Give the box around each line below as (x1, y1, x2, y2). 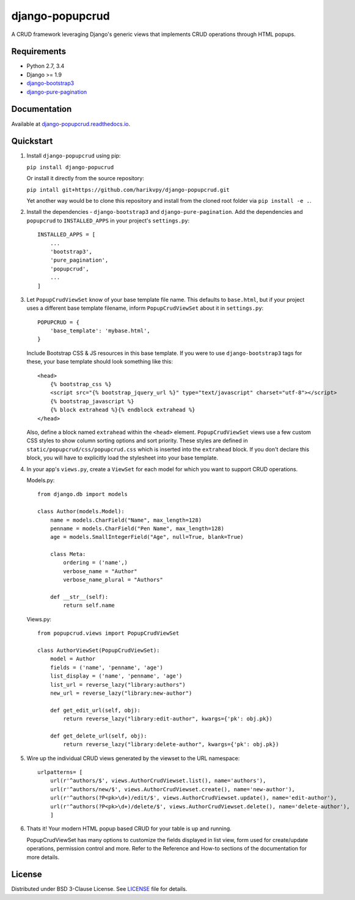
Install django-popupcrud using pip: (26, 152, 121, 159)
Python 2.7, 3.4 (26, 62, 65, 70)
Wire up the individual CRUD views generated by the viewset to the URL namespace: (26, 755, 240, 762)
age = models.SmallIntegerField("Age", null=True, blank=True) (49, 533, 244, 541)
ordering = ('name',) (63, 559, 128, 566)
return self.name (63, 602, 115, 609)
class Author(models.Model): (37, 508, 125, 515)
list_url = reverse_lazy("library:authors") (49, 681, 186, 688)
